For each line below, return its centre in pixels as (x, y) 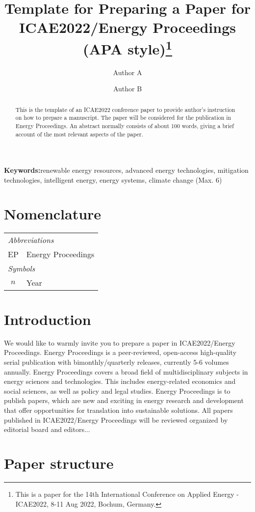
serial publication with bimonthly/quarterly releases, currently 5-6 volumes (116, 362)
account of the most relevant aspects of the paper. (79, 134)
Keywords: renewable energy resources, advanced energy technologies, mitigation (126, 170)
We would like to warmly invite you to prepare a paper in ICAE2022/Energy (120, 342)
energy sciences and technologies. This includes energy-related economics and (120, 381)
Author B (127, 89)
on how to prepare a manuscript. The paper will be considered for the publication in (123, 118)
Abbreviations (31, 240)
